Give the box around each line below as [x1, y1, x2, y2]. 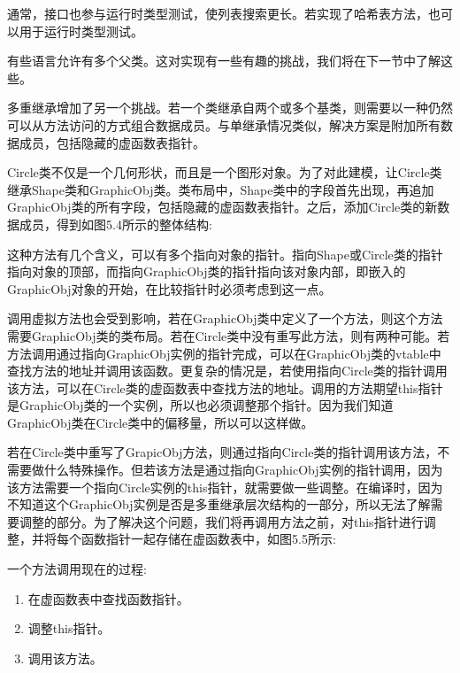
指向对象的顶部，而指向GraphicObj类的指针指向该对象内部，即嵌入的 [7, 262, 406, 281]
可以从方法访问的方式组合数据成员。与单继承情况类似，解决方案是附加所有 [7, 115, 441, 134]
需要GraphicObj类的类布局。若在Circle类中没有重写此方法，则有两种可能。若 [7, 326, 450, 344]
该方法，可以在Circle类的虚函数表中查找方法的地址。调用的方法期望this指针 [7, 378, 443, 397]
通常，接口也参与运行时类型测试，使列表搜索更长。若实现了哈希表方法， [7, 4, 428, 22]
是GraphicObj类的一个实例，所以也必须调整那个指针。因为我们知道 [7, 396, 394, 414]
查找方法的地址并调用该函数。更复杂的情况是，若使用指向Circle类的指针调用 [7, 361, 448, 380]
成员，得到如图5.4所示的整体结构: [19, 214, 212, 233]
